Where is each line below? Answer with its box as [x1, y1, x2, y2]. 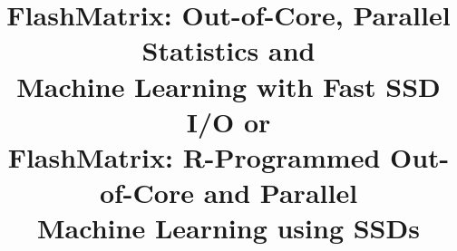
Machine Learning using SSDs [37, 209, 420, 246]
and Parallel [203, 174, 358, 211]
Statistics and [141, 32, 316, 69]
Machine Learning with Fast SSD [16, 67, 441, 104]
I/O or [186, 102, 271, 140]
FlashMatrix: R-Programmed [7, 138, 381, 175]
